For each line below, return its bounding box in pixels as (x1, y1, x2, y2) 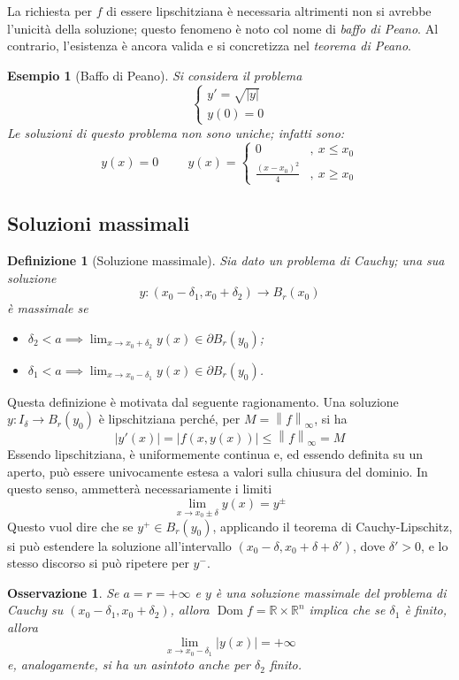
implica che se (309, 600, 386, 619)
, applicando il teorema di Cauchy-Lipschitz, (212, 516, 453, 535)
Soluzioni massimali (7, 210, 190, 237)
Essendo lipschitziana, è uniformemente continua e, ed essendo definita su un (7, 445, 424, 463)
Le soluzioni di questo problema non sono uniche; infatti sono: (7, 123, 345, 141)
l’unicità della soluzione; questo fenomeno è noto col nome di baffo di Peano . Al (7, 19, 439, 37)
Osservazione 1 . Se (7, 583, 119, 601)
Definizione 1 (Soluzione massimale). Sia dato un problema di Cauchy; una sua (7, 251, 445, 270)
